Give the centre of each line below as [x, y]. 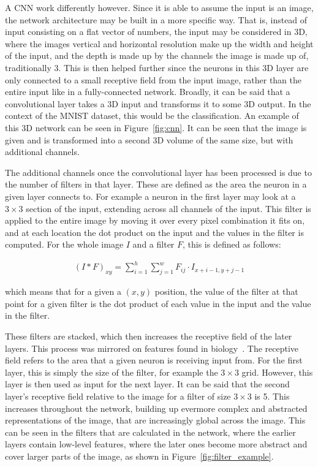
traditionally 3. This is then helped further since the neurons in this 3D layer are [157, 67]
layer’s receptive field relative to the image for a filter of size [118, 396]
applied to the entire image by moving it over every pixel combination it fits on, [155, 220]
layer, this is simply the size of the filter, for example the [112, 372]
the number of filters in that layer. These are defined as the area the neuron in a [156, 184]
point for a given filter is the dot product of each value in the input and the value [158, 303]
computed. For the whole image [64, 244]
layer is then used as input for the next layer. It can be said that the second [147, 384]
